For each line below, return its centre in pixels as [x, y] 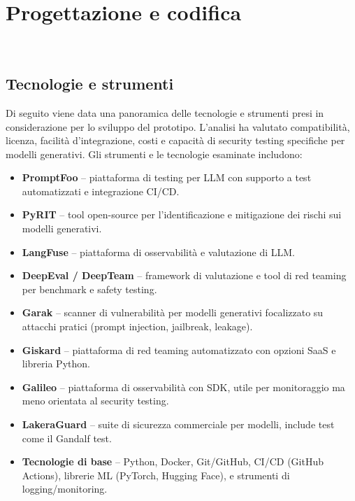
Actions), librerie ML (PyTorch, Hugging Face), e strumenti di [156, 475]
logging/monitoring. [65, 489]
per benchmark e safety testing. [89, 289]
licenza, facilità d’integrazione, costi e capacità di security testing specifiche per [175, 140]
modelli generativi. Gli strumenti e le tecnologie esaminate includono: [154, 154]
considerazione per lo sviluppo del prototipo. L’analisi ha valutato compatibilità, [178, 126]
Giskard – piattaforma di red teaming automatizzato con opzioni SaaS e [179, 350]
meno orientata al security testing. [95, 401]
